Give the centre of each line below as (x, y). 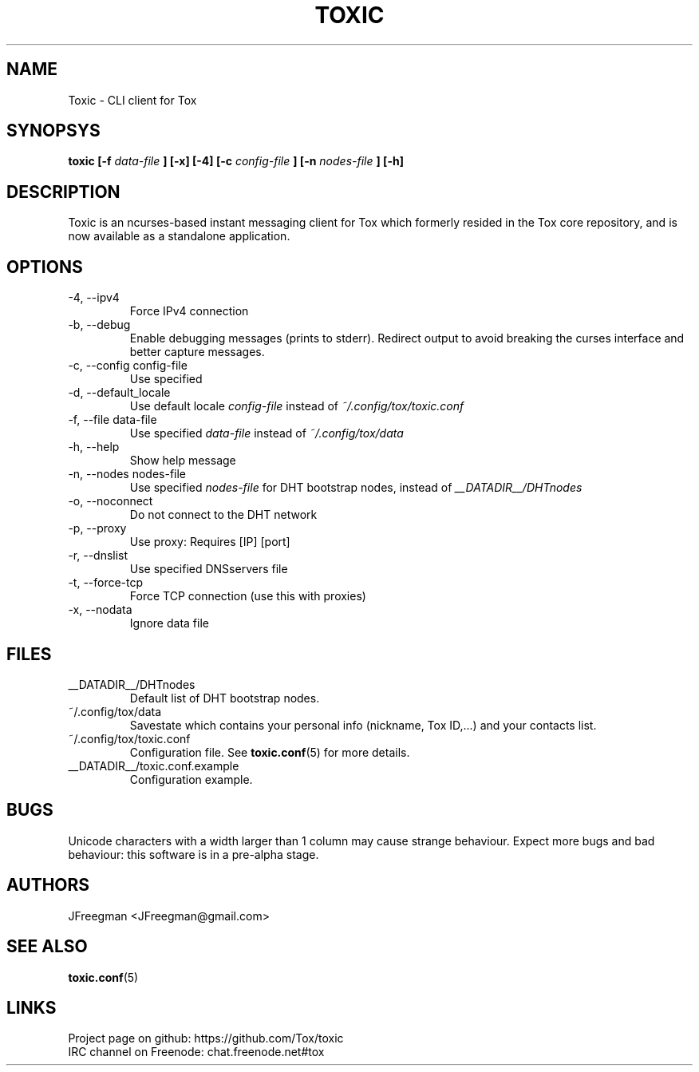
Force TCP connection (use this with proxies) (248, 596)
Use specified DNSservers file (209, 569)
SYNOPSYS (53, 131)
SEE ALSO (47, 947)
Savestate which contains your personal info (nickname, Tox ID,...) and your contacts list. (363, 725)
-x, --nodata (100, 610)
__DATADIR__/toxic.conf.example (154, 765)
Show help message (183, 461)
